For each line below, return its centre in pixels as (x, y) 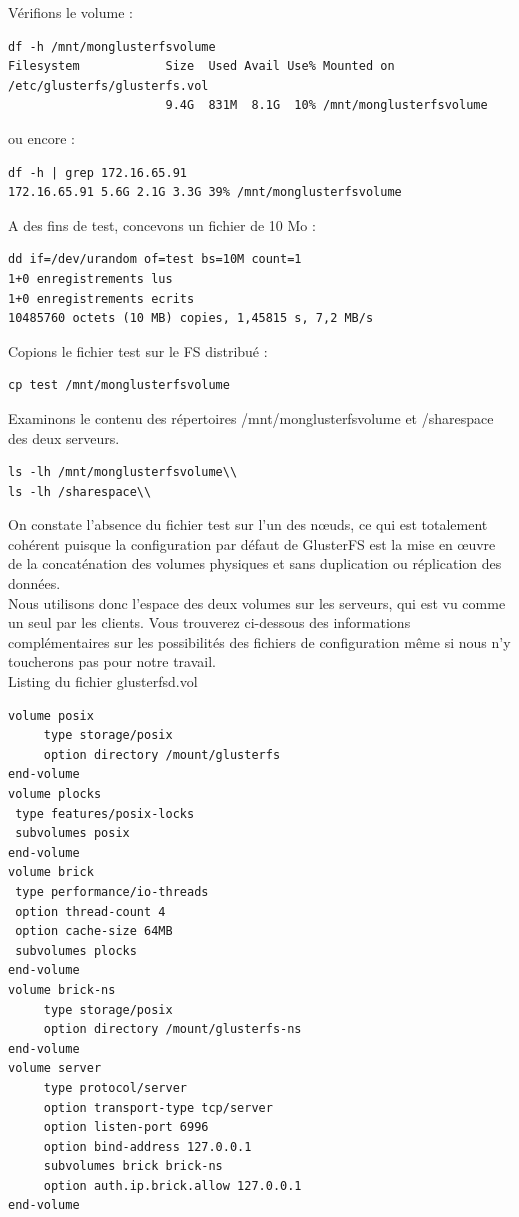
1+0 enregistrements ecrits (101, 298)
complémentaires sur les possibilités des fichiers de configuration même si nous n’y (259, 641)
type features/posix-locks (105, 813)
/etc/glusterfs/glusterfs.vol (108, 85)
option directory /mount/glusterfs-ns (172, 1029)
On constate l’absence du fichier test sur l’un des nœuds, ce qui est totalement (248, 524)
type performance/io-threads (112, 891)
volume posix (51, 715)
